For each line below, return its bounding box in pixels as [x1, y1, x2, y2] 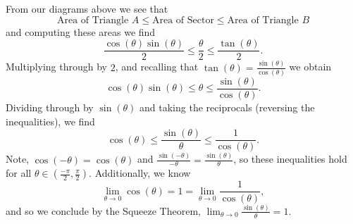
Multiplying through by [6, 59, 107, 74]
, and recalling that [115, 59, 199, 74]
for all [6, 166, 32, 180]
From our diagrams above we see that [6, 1, 168, 15]
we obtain [289, 59, 332, 74]
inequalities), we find [6, 113, 95, 128]
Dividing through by [6, 100, 94, 114]
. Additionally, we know [89, 166, 191, 180]
